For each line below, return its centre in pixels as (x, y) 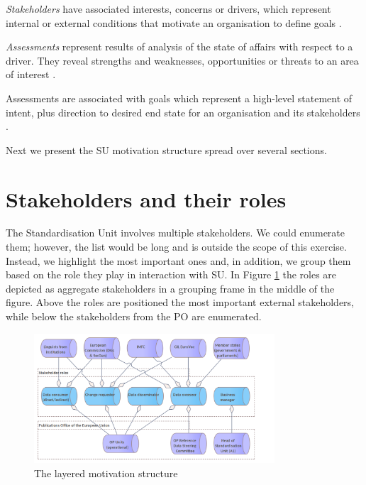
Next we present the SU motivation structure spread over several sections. (166, 149)
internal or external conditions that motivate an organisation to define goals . (174, 22)
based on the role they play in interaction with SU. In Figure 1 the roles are (171, 274)
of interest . (31, 74)
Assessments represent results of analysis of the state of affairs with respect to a (179, 47)
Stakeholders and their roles (146, 198)
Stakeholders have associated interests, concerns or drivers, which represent (168, 9)
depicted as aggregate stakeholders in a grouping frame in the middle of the (170, 288)
